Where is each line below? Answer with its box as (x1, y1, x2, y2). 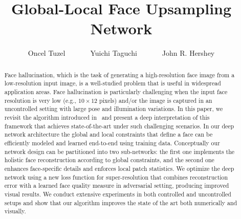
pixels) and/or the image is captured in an (99, 96, 212, 104)
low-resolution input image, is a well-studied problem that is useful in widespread (4, 79, 221, 87)
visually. (4, 207, 26, 215)
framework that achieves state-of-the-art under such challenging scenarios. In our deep (4, 121, 234, 130)
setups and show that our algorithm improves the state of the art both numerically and (4, 198, 237, 207)
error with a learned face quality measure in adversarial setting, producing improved (4, 181, 229, 190)
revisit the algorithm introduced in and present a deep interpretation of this (4, 113, 210, 121)
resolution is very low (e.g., (4, 96, 77, 104)
